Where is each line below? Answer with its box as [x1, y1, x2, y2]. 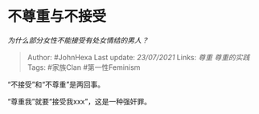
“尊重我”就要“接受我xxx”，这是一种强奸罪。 [7, 96, 152, 106]
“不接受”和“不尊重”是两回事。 [7, 79, 105, 89]
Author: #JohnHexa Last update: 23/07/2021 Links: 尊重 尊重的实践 [27, 52, 250, 62]
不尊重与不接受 [7, 7, 107, 26]
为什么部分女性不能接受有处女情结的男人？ [7, 35, 149, 45]
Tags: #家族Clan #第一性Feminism [27, 62, 141, 72]
